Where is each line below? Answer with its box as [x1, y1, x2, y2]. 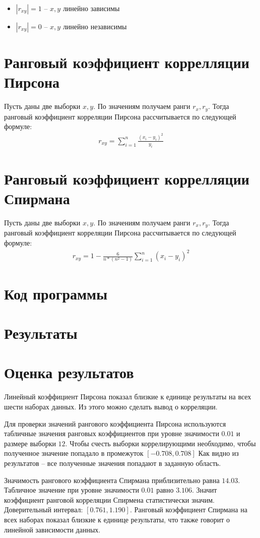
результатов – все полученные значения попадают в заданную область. [4, 457, 221, 468]
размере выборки [4, 438, 56, 448]
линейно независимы [62, 21, 127, 31]
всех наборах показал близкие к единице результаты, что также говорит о [4, 514, 230, 524]
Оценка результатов [4, 362, 134, 383]
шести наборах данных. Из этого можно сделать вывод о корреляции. [4, 401, 218, 411]
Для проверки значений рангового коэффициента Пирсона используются [4, 418, 226, 429]
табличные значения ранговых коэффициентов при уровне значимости [4, 428, 219, 439]
